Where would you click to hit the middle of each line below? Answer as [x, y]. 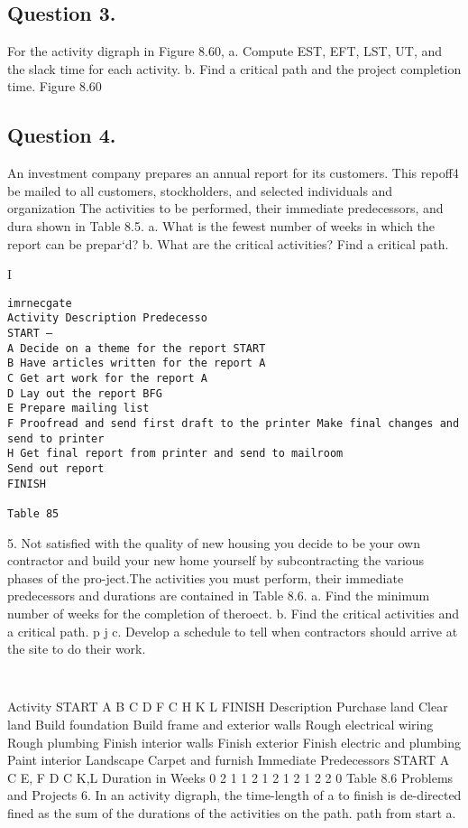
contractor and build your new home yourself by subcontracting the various [216, 560]
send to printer [56, 438]
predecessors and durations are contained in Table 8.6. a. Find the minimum [219, 595]
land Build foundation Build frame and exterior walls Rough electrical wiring [220, 724]
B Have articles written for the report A [137, 363]
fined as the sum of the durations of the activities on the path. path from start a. [232, 812]
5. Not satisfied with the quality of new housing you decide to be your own [214, 542]
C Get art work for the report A [107, 379]
